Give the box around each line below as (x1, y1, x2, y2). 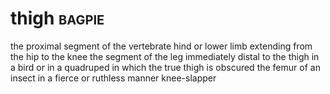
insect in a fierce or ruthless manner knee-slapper (10, 72, 217, 84)
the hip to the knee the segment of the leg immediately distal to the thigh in (10, 50, 320, 62)
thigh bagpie (10, 7, 105, 30)
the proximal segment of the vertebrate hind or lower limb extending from (10, 40, 313, 52)
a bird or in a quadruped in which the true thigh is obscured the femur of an (10, 61, 321, 73)
